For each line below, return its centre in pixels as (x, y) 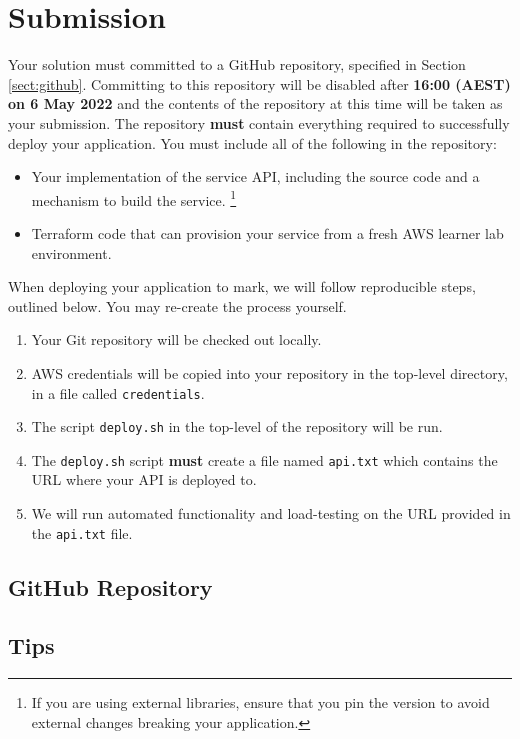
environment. (71, 252)
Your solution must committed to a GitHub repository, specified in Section (237, 64)
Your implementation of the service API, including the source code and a (255, 176)
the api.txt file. (82, 532)
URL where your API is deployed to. (144, 479)
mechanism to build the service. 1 (134, 198)
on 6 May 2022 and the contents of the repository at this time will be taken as (255, 103)
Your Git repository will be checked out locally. (176, 339)
